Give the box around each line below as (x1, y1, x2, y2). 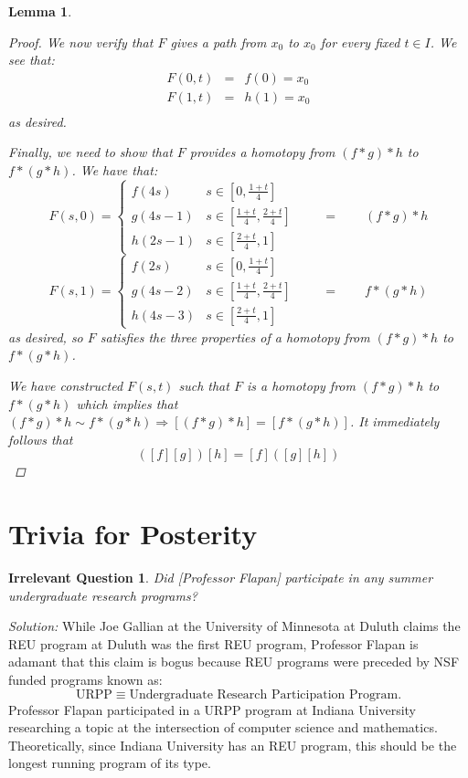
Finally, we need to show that (8, 142, 173, 162)
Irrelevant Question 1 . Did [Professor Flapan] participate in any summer (8, 568, 433, 587)
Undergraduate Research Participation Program (129, 688, 399, 701)
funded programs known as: (8, 670, 163, 689)
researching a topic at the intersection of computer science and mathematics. (8, 718, 438, 737)
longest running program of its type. (8, 753, 211, 773)
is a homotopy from (246, 376, 356, 394)
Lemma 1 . (8, 2, 72, 20)
